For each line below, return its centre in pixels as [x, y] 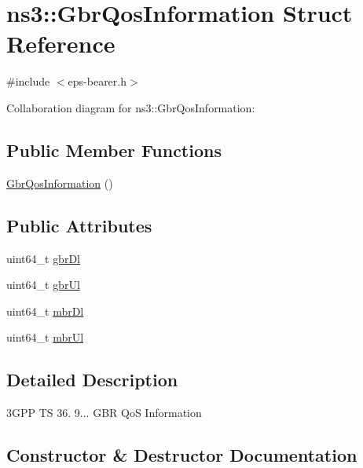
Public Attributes [79, 225]
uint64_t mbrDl [45, 311]
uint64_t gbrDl [43, 258]
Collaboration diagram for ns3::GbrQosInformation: [131, 107]
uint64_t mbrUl [45, 337]
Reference [61, 44]
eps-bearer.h [97, 81]
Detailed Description [92, 380]
